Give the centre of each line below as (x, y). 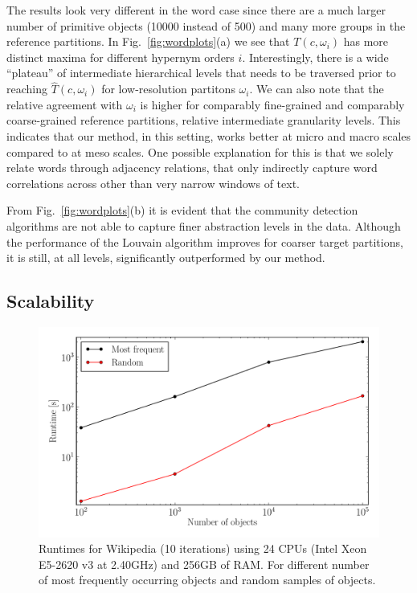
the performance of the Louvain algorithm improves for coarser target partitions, (205, 241)
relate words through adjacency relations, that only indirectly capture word (192, 168)
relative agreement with (65, 104)
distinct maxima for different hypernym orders (121, 57)
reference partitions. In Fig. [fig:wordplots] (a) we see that (148, 41)
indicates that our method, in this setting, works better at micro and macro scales (209, 135)
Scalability (51, 301)
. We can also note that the (317, 89)
